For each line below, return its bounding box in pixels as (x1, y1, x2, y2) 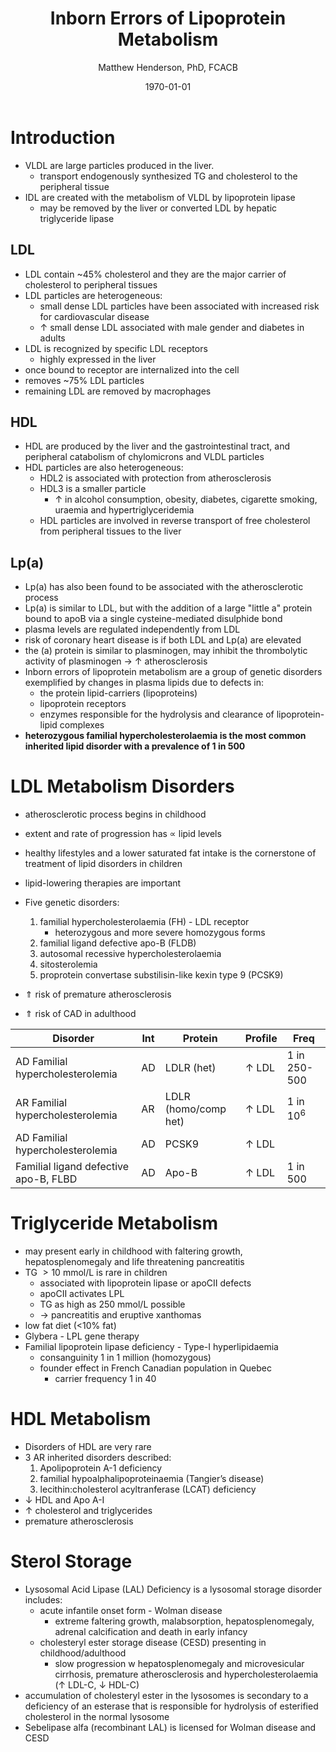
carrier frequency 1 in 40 (54, 1373, 157, 1384)
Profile (244, 1032, 278, 1046)
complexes (59, 719, 105, 731)
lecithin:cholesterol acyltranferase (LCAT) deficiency (39, 1483, 257, 1495)
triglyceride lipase (39, 212, 115, 224)
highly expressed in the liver (39, 353, 157, 365)
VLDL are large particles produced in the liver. (24, 159, 215, 171)
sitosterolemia (39, 958, 98, 971)
